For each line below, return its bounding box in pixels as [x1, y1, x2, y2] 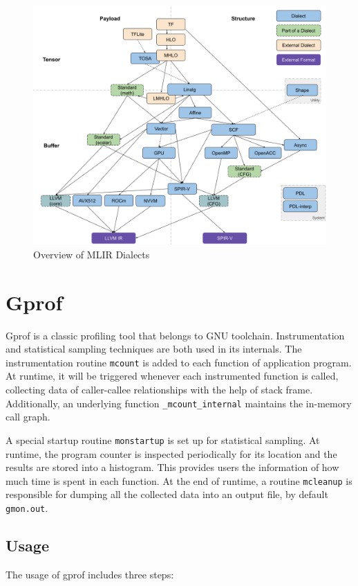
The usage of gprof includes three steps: [6, 567, 174, 581]
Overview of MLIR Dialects [33, 247, 150, 261]
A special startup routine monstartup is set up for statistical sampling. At [6, 432, 320, 447]
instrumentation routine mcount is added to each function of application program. [6, 355, 352, 369]
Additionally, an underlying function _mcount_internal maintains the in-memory [6, 396, 352, 410]
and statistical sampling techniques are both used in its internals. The [6, 341, 302, 356]
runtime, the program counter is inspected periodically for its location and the [6, 446, 337, 461]
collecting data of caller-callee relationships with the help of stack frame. [6, 382, 313, 397]
